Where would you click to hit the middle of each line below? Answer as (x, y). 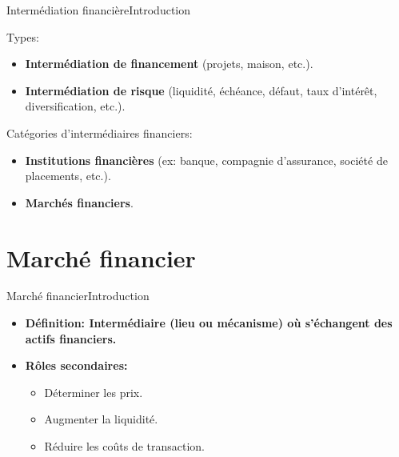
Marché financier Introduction (78, 296)
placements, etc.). (68, 176)
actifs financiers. (71, 338)
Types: (23, 36)
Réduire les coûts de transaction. (124, 446)
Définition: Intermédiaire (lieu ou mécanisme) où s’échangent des (209, 323)
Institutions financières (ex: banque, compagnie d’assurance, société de (206, 160)
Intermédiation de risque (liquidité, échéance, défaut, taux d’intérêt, (201, 90)
